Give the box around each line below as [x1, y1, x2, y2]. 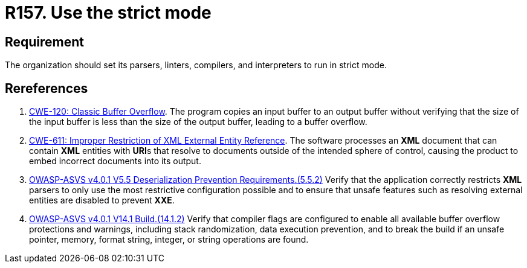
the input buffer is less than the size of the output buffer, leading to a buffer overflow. [29, 116, 367, 127]
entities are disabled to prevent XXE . [29, 195, 175, 206]
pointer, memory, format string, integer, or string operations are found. [29, 234, 309, 245]
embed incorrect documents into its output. [29, 156, 201, 167]
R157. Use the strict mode [5, 2, 212, 23]
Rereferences [5, 80, 88, 96]
